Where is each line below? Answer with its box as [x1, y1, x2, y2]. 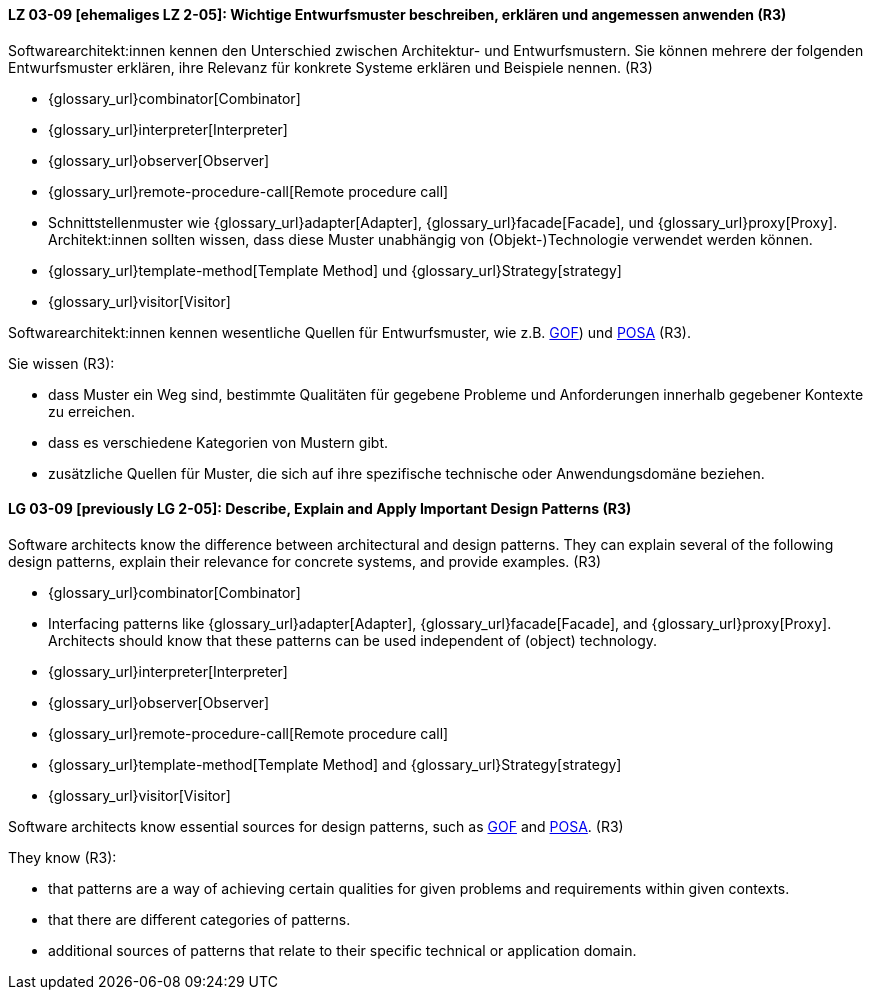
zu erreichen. [48, 402, 135, 420]
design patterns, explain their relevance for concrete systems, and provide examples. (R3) [8, 552, 602, 570]
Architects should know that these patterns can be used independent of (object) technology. [48, 631, 658, 649]
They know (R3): [8, 848, 117, 866]
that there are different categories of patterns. [48, 910, 351, 928]
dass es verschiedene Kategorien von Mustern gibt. [48, 433, 388, 451]
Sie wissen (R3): [8, 354, 115, 372]
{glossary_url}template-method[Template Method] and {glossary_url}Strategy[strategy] [48, 755, 622, 773]
